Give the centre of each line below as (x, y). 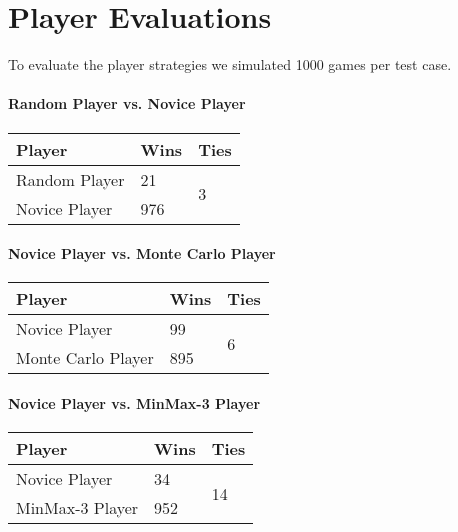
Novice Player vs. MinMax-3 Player (134, 402)
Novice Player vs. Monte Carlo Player (142, 253)
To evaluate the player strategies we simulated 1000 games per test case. (230, 64)
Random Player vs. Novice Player (127, 103)
